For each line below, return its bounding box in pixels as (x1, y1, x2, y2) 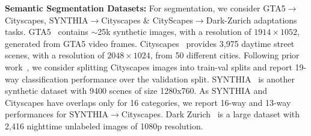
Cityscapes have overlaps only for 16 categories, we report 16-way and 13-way (5, 96, 291, 108)
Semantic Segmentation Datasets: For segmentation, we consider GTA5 (5, 2, 286, 14)
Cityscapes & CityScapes (101, 13, 193, 26)
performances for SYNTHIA (5, 108, 109, 120)
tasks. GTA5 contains (5, 25, 88, 38)
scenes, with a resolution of (5, 49, 105, 61)
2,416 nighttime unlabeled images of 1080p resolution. (5, 119, 203, 132)
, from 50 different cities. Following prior (150, 49, 300, 61)
